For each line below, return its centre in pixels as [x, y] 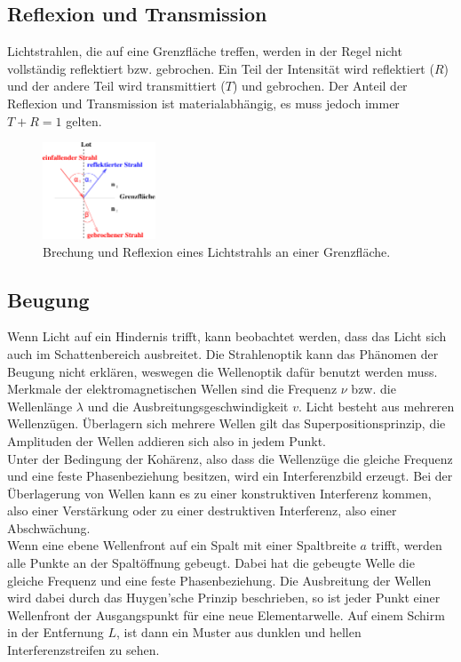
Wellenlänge [40, 406]
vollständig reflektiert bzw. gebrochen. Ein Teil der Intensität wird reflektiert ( [221, 68]
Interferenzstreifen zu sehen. [83, 650]
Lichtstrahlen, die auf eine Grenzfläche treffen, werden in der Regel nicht [205, 51]
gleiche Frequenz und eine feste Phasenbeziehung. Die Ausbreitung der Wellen [219, 580]
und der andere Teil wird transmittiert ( [116, 86]
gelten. [84, 120]
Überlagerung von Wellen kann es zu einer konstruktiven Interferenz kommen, [219, 493]
